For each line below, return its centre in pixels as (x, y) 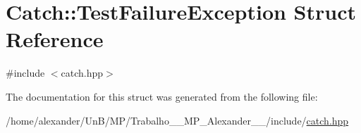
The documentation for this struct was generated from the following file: (162, 96)
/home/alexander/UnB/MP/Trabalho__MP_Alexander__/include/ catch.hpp (177, 120)
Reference (55, 39)
